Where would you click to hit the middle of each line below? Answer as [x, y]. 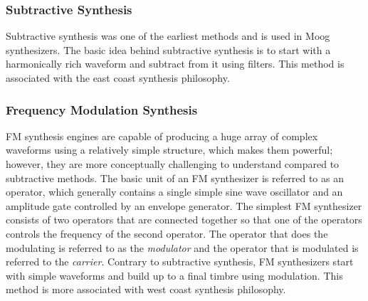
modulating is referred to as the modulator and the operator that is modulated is [182, 247]
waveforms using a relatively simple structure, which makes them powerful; [169, 150]
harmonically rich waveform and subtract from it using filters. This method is [175, 64]
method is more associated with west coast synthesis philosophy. [146, 289]
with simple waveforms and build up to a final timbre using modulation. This [174, 275]
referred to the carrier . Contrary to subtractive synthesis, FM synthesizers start [180, 262]
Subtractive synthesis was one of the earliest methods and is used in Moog [168, 36]
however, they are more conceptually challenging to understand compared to [173, 164]
